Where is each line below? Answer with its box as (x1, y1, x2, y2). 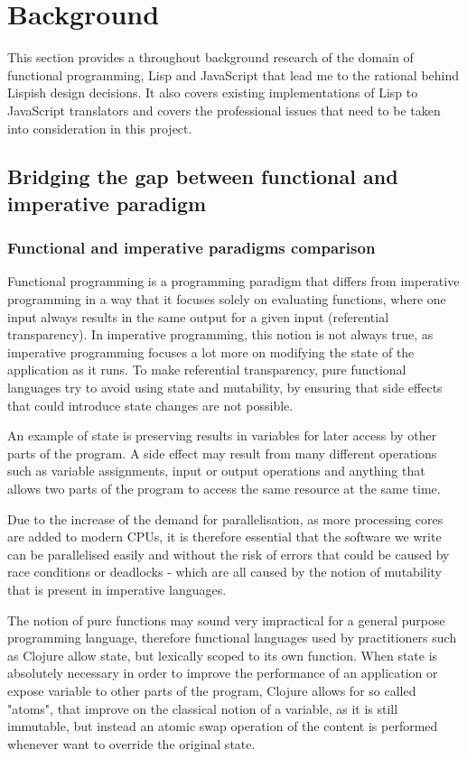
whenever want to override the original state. (7, 734, 256, 753)
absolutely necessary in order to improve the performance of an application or (7, 663, 438, 682)
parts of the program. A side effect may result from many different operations (7, 443, 437, 462)
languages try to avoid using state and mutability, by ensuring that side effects (7, 378, 443, 397)
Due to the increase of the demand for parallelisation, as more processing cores (7, 509, 444, 528)
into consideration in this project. (7, 118, 192, 137)
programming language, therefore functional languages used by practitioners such (7, 628, 457, 647)
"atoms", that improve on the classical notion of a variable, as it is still (7, 699, 398, 717)
